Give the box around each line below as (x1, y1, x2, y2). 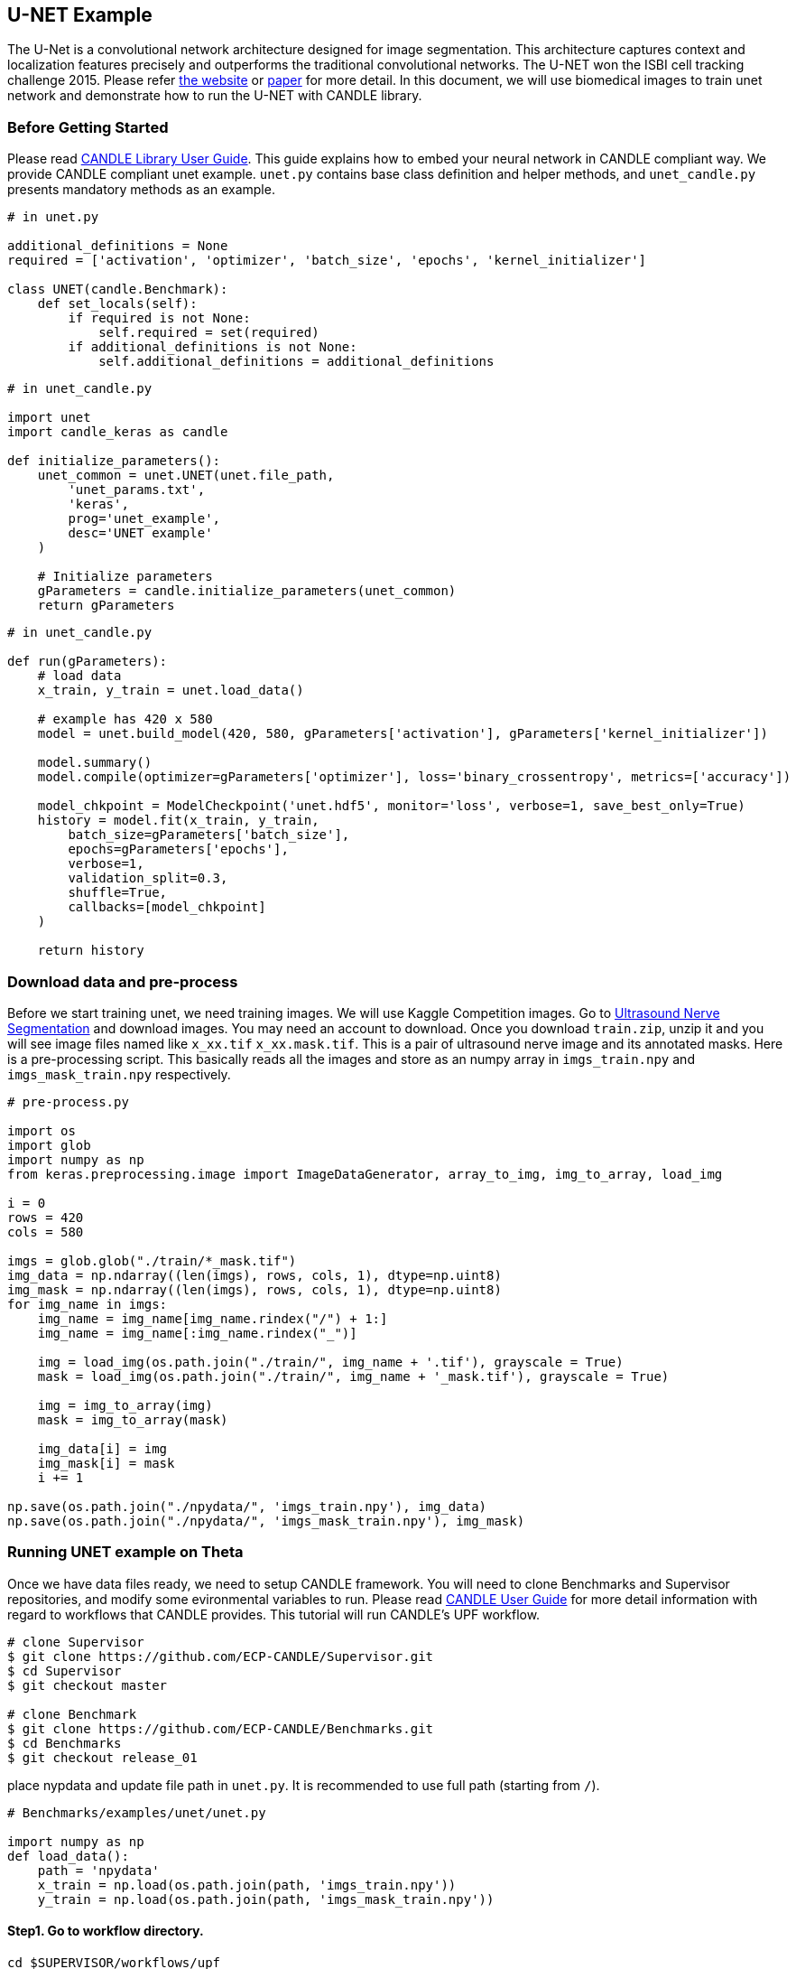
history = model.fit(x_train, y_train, (37, 813, 319, 828)
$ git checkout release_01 (7, 1750, 198, 1765)
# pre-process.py (7, 1094, 129, 1109)
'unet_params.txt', (68, 482, 206, 498)
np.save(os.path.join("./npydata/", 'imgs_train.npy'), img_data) (7, 1498, 487, 1514)
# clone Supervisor (7, 1634, 144, 1649)
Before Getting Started (7, 117, 169, 136)
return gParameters (37, 598, 175, 613)
